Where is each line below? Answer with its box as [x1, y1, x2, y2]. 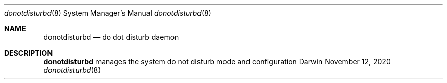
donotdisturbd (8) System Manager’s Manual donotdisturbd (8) [4, 9, 211, 17]
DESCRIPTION [4, 49, 53, 57]
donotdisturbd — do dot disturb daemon [43, 33, 179, 41]
